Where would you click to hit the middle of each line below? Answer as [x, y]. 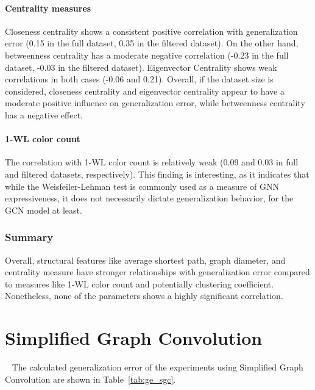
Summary [29, 237]
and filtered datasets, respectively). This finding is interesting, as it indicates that [157, 174]
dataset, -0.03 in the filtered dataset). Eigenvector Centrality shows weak [141, 67]
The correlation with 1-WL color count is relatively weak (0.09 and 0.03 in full [152, 162]
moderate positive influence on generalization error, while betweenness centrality [155, 103]
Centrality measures [48, 8]
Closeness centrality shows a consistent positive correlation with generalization [151, 31]
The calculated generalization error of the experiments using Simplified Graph [157, 367]
